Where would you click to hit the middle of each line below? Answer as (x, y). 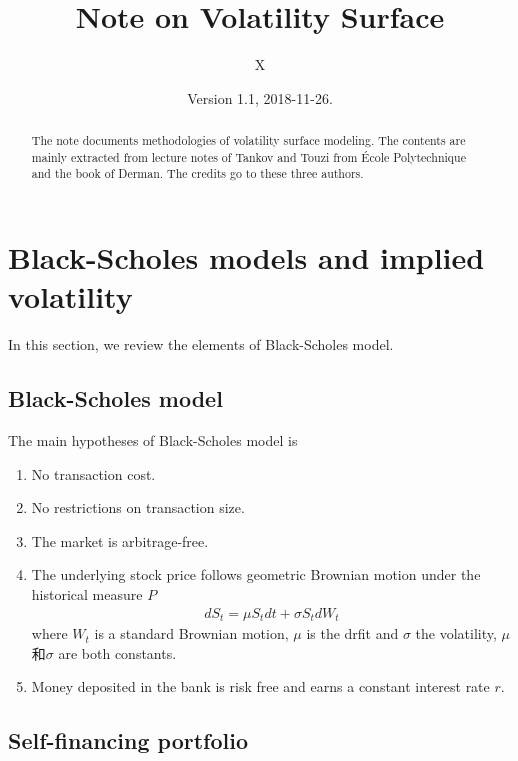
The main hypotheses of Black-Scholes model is (153, 440)
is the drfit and (352, 633)
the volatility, (456, 633)
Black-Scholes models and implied (246, 257)
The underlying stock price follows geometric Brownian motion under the (256, 574)
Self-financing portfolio (128, 740)
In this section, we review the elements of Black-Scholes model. (201, 344)
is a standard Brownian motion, (191, 633)
